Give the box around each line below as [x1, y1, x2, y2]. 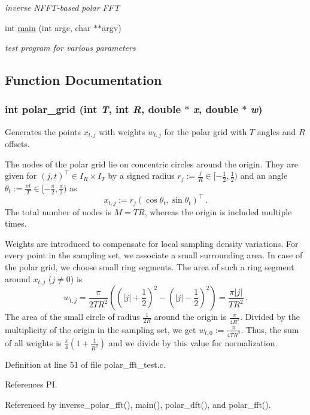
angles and [257, 125, 296, 138]
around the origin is [154, 310, 227, 323]
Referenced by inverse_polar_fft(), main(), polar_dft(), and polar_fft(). [5, 398, 271, 411]
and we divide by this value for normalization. [108, 336, 278, 349]
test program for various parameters [5, 41, 136, 54]
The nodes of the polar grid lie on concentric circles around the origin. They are [5, 157, 299, 170]
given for [5, 169, 37, 182]
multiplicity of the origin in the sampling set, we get [5, 323, 196, 335]
